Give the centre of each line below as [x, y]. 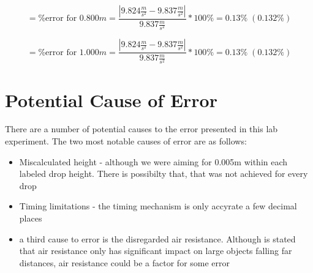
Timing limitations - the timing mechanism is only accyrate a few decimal [158, 206]
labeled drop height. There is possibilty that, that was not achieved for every [164, 174]
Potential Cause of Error [111, 99]
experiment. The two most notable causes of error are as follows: [126, 141]
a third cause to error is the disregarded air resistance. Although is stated [157, 238]
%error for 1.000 [69, 52]
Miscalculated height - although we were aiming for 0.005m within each [153, 161]
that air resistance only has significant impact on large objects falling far [156, 251]
